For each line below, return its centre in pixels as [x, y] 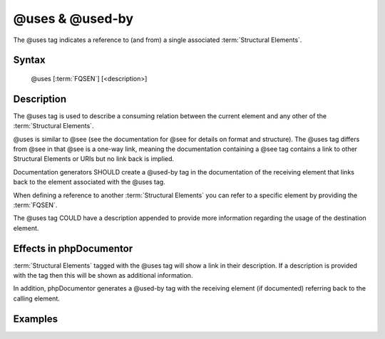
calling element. [36, 298]
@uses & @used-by [73, 19]
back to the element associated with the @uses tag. [89, 182]
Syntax [29, 60]
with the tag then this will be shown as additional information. [103, 276]
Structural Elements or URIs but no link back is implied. [94, 159]
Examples [36, 319]
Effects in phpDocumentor [73, 248]
